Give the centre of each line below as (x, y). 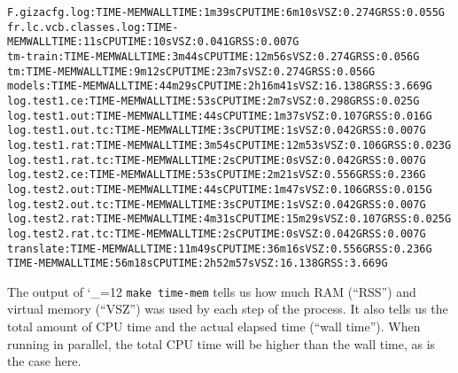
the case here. (44, 361)
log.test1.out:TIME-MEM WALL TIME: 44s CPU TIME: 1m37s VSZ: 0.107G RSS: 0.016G (220, 116)
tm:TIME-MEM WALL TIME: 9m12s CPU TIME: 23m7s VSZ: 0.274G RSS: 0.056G (191, 71)
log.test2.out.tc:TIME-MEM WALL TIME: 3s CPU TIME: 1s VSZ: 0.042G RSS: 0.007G (217, 204)
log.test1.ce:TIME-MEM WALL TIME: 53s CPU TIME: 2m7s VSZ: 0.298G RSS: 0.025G (213, 101)
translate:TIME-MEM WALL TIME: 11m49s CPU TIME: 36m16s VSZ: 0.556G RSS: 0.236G (220, 249)
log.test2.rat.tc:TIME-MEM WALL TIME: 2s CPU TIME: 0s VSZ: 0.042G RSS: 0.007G (217, 233)
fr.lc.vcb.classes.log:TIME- (93, 27)
